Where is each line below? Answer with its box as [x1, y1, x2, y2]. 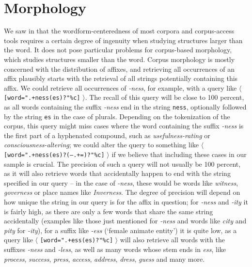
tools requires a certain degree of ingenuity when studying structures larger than [4, 35, 243, 45]
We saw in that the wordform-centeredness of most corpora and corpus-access [4, 26, 235, 36]
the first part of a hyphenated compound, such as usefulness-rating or [4, 130, 210, 140]
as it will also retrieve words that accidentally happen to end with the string [4, 168, 231, 178]
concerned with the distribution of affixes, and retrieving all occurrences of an [4, 63, 235, 74]
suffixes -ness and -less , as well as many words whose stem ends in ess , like [4, 244, 226, 254]
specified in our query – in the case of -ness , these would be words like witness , [4, 177, 238, 188]
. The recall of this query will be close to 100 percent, [85, 92, 244, 102]
